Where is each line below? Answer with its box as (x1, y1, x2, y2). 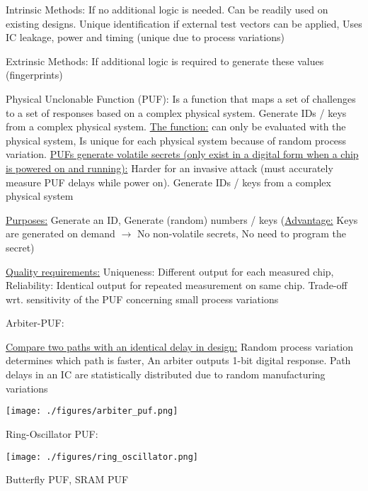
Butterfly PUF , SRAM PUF (6, 472, 129, 487)
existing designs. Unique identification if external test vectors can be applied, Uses (6, 16, 362, 30)
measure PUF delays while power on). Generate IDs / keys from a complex (6, 174, 331, 189)
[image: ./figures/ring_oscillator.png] (6, 451, 199, 462)
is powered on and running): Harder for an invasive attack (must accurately (6, 160, 333, 175)
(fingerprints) (6, 67, 63, 82)
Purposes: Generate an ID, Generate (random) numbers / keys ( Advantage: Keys (6, 212, 358, 227)
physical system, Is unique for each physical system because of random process (6, 132, 347, 147)
